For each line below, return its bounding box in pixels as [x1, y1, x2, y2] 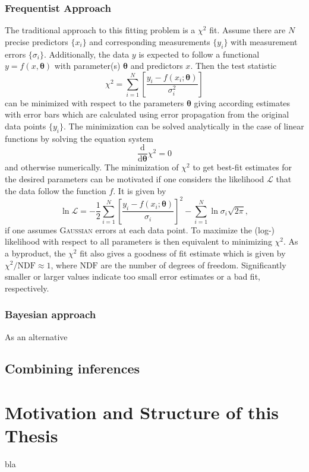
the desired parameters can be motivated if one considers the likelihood [5, 173, 264, 185]
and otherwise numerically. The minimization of [5, 161, 179, 173]
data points [5, 119, 46, 132]
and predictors [130, 59, 183, 72]
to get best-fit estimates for [193, 161, 292, 173]
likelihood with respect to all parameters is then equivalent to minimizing [5, 235, 272, 248]
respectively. [5, 281, 49, 294]
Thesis [5, 423, 58, 448]
